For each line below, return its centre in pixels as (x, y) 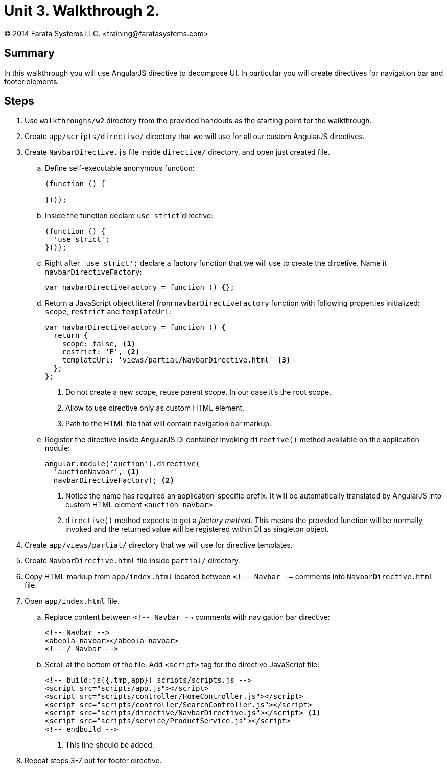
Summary (29, 53)
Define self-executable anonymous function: (120, 168)
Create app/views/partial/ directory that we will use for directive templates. (159, 545)
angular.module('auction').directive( (123, 464)
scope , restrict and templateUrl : (108, 312)
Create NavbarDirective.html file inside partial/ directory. (132, 561)
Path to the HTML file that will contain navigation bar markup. (169, 424)
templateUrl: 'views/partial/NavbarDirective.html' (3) (176, 360)
